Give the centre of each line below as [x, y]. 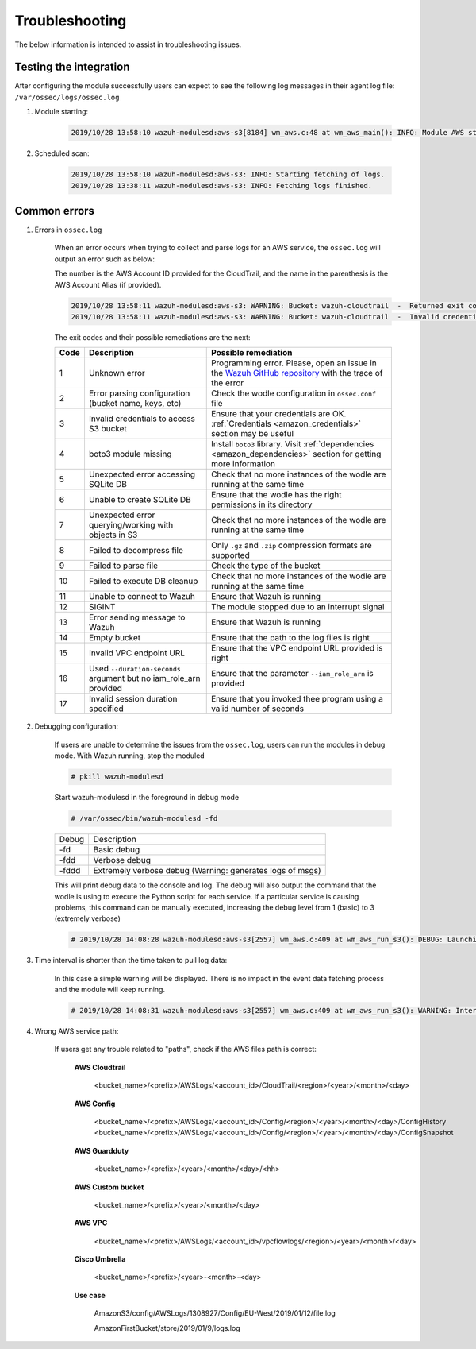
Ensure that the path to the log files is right [290, 638]
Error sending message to [137, 617]
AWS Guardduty [102, 1150]
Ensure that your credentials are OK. [278, 414]
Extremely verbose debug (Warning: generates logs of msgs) [207, 871]
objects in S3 [113, 535]
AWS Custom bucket [109, 1187]
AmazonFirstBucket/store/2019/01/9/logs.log [167, 1328]
